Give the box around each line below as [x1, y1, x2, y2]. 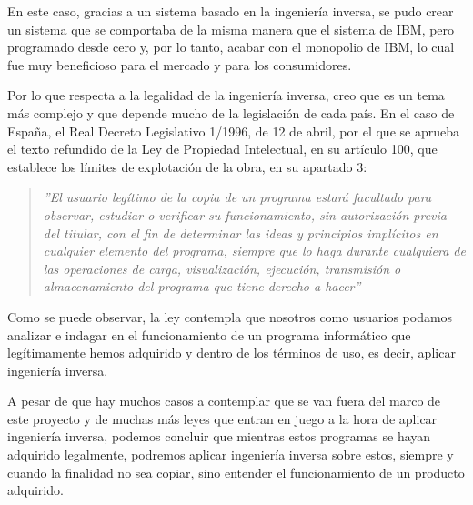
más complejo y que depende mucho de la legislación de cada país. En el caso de [7, 103, 455, 122]
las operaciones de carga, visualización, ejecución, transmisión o [43, 258, 401, 278]
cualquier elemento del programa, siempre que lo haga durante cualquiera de [43, 241, 466, 260]
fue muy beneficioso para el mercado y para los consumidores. [7, 55, 352, 74]
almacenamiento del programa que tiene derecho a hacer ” [43, 277, 361, 296]
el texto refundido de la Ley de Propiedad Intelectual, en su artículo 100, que [7, 139, 438, 158]
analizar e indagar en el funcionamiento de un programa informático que [7, 325, 411, 344]
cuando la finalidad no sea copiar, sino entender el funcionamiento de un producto [7, 462, 465, 481]
